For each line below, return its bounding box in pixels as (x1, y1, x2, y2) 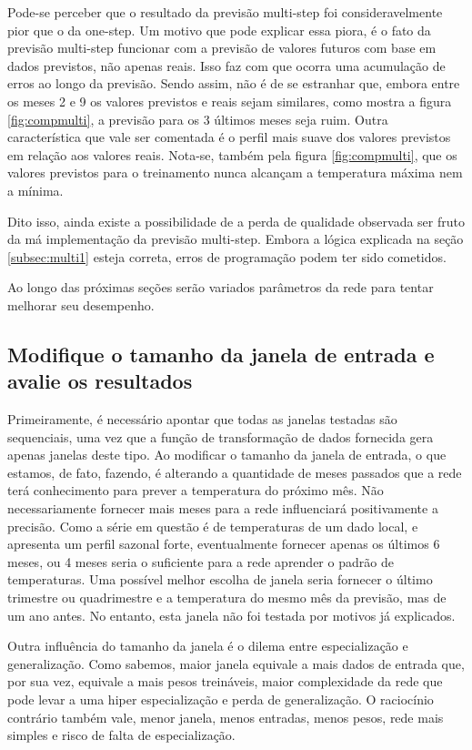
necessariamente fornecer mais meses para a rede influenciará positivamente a (7, 499, 438, 518)
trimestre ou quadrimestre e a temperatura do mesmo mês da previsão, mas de (7, 588, 447, 607)
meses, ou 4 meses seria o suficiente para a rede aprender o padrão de (7, 552, 394, 571)
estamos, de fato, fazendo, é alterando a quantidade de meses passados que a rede (7, 462, 462, 481)
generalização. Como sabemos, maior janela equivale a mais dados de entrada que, (7, 654, 465, 673)
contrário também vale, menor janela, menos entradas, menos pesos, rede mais (7, 707, 444, 726)
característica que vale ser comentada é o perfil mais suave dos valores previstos (7, 127, 451, 147)
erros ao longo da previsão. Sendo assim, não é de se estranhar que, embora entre (7, 74, 460, 93)
